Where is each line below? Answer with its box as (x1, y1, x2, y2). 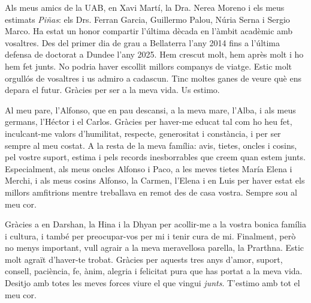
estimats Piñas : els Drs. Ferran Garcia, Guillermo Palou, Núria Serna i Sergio (5, 13, 290, 25)
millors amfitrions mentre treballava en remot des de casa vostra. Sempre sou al (5, 185, 297, 198)
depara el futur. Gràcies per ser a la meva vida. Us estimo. (5, 83, 220, 96)
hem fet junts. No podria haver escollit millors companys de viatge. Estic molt (5, 59, 292, 72)
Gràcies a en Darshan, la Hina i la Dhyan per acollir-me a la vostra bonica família (5, 218, 306, 230)
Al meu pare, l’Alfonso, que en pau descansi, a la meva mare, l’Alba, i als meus (5, 103, 296, 116)
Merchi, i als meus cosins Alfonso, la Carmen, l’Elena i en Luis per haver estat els (5, 174, 305, 187)
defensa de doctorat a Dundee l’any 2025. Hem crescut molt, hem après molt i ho (5, 48, 304, 61)
